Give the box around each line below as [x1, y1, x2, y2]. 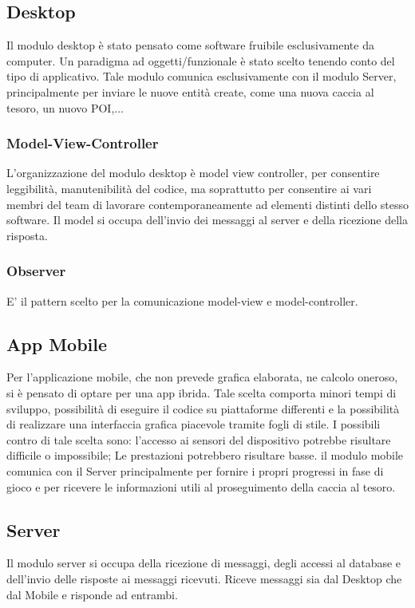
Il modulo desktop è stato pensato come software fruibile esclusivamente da [6, 37, 374, 53]
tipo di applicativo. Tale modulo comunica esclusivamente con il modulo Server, [6, 68, 397, 85]
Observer [6, 261, 66, 281]
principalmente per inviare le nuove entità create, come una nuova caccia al [6, 83, 374, 100]
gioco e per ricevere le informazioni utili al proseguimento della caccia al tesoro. [6, 478, 396, 495]
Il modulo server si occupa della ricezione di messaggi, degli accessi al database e [6, 555, 401, 571]
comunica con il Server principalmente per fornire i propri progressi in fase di [6, 462, 384, 479]
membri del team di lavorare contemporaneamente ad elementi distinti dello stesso [6, 195, 409, 212]
